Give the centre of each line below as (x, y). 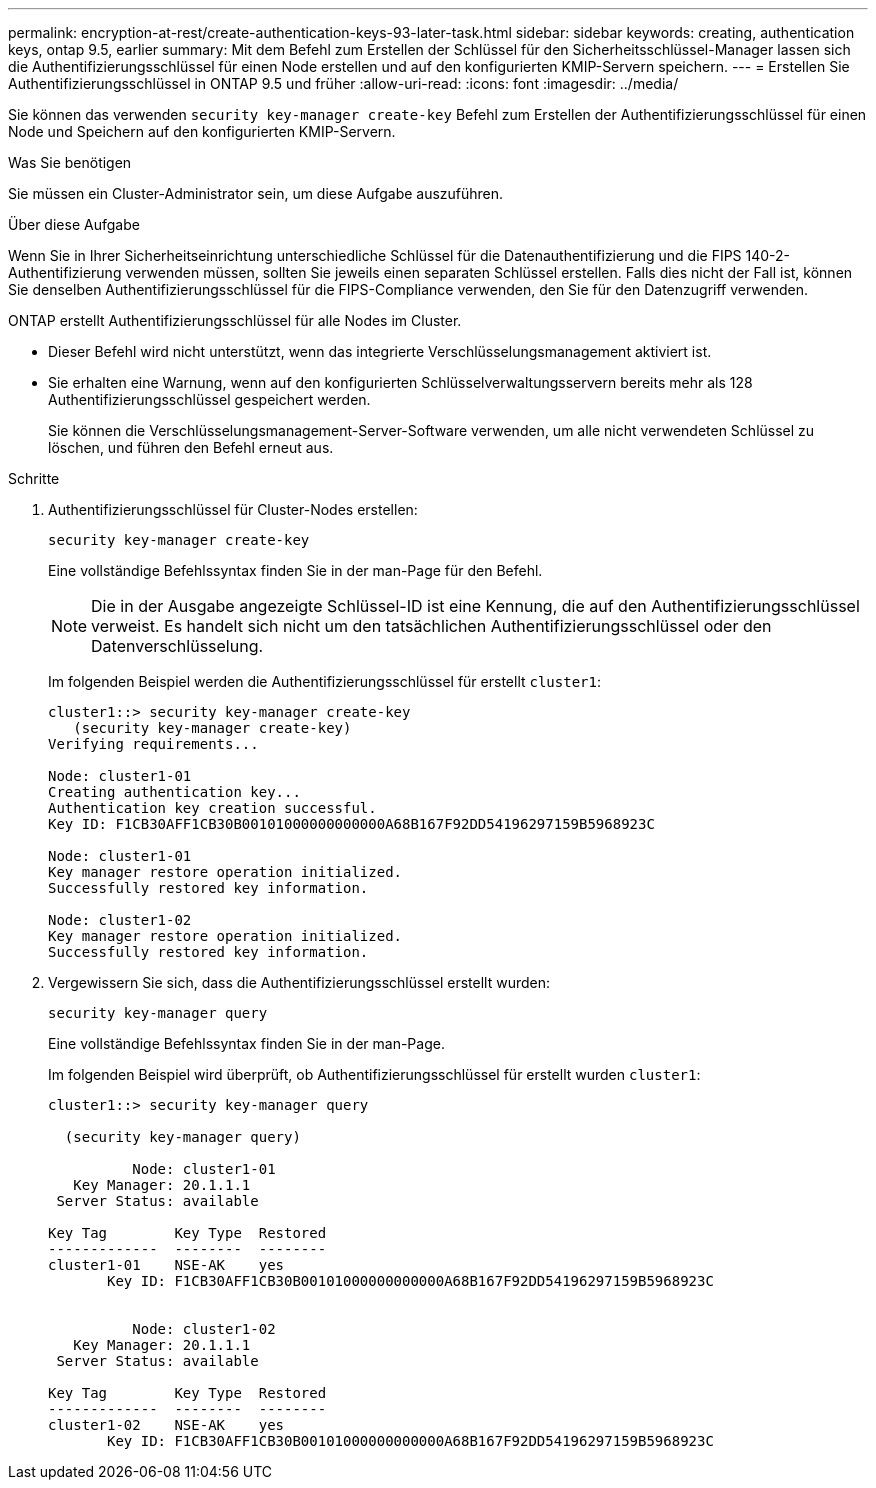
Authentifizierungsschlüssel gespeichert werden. (209, 399)
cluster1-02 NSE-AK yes (166, 1425)
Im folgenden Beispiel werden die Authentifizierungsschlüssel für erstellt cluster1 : (324, 681)
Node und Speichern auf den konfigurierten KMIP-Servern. (202, 131)
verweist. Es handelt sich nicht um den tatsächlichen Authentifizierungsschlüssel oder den (431, 626)
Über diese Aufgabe (74, 224)
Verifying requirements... (153, 744)
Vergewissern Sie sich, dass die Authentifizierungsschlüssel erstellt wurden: (299, 982)
